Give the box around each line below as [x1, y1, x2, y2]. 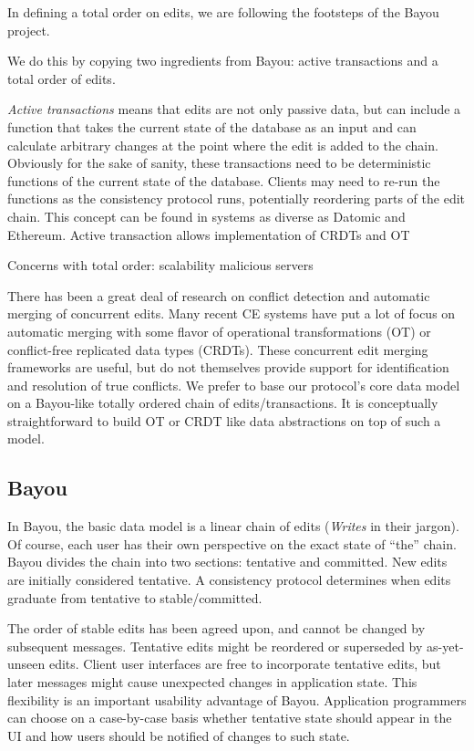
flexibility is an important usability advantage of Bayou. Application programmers [7, 690, 467, 709]
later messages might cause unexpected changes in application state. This [7, 673, 417, 692]
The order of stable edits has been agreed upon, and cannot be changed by [7, 619, 426, 638]
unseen [7, 654, 46, 673]
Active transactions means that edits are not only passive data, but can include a [7, 99, 461, 119]
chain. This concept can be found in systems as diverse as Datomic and [7, 206, 406, 225]
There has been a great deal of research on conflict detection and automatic [7, 286, 430, 305]
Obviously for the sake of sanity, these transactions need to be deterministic [7, 153, 431, 172]
